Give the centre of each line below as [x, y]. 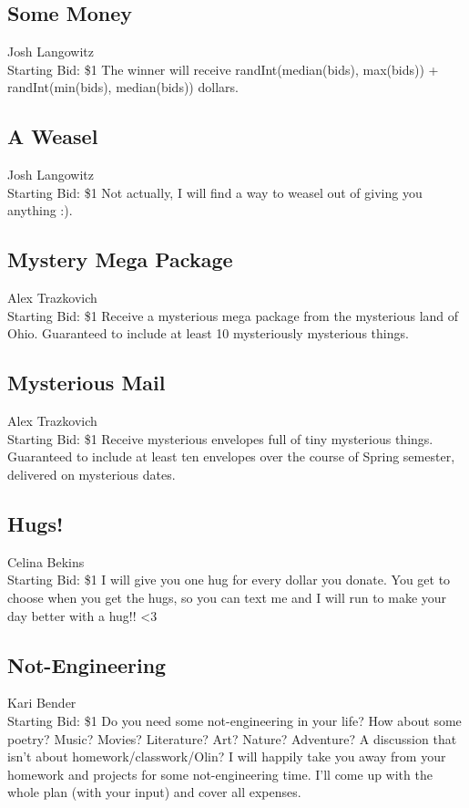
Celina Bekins [46, 561]
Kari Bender [42, 703]
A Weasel [53, 136]
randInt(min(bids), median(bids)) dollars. [123, 87]
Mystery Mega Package [120, 259]
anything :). [40, 210]
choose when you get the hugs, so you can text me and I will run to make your [227, 597]
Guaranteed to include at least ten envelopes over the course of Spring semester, [231, 456]
